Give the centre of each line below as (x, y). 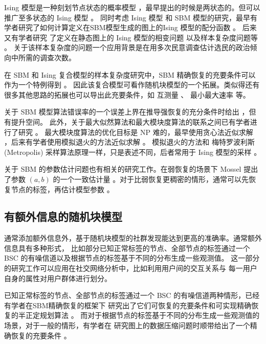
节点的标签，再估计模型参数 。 (62, 189)
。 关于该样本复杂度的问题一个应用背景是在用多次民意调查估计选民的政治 (127, 47)
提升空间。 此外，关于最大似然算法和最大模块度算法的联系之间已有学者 (130, 121)
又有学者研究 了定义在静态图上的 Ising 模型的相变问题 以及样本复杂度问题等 (131, 37)
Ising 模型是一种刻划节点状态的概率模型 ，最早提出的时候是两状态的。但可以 (132, 7)
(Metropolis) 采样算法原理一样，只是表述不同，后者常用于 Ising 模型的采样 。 (133, 152)
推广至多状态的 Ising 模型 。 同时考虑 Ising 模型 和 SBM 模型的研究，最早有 (131, 17)
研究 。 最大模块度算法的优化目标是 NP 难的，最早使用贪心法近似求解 (136, 132)
